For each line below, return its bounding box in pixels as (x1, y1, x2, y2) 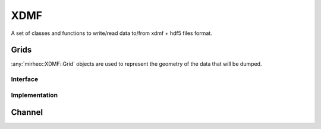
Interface (11, 75, 39, 83)
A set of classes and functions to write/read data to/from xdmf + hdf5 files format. (11, 30, 212, 37)
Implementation (11, 91, 58, 99)
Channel (11, 107, 43, 118)
